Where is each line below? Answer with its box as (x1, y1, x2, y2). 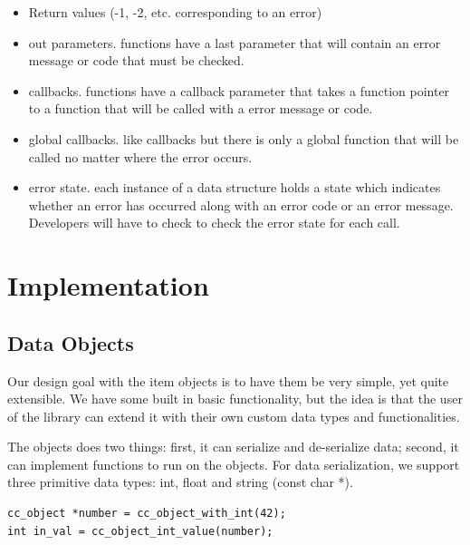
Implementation (7, 267, 209, 304)
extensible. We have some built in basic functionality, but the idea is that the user (7, 389, 463, 408)
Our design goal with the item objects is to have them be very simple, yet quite (7, 371, 449, 390)
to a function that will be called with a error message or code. (28, 99, 373, 118)
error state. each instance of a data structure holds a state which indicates (28, 178, 441, 197)
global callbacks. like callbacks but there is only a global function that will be (28, 129, 459, 148)
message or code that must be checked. (28, 51, 245, 70)
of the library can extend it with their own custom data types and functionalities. (7, 406, 460, 425)
